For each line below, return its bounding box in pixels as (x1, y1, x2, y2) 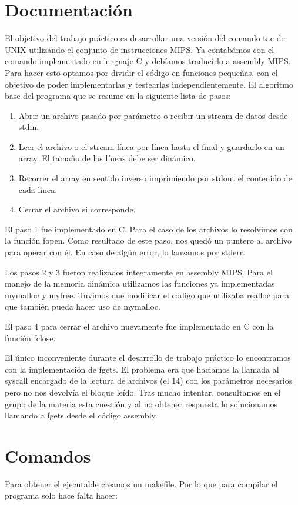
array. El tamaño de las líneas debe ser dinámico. (18, 152, 196, 164)
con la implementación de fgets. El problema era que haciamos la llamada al (5, 363, 279, 375)
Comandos (5, 443, 91, 467)
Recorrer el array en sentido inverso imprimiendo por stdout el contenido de (18, 172, 292, 184)
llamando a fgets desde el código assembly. (5, 409, 158, 421)
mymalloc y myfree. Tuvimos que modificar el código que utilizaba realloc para (5, 288, 290, 301)
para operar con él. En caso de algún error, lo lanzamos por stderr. (5, 246, 246, 258)
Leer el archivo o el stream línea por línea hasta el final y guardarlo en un (18, 140, 284, 152)
